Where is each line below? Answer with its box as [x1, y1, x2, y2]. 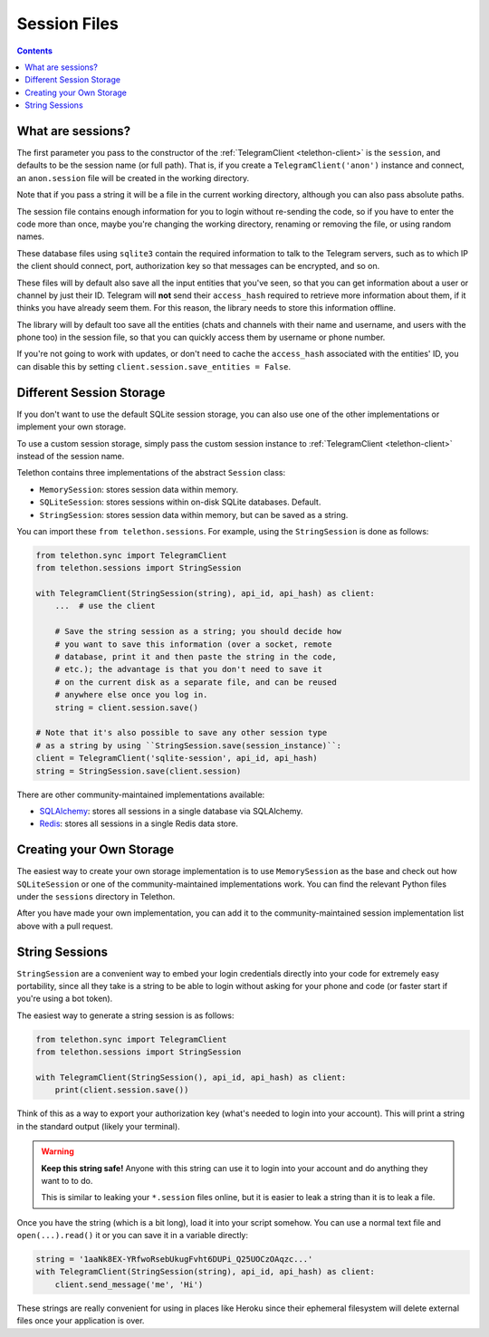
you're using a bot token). [16, 993, 113, 1005]
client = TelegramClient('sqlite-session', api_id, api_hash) [35, 753, 318, 764]
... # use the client [54, 601, 156, 611]
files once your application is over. [16, 1315, 145, 1326]
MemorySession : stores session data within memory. [39, 484, 239, 495]
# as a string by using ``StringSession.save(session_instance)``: [35, 740, 342, 751]
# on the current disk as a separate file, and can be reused [54, 677, 337, 688]
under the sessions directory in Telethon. [16, 890, 176, 901]
